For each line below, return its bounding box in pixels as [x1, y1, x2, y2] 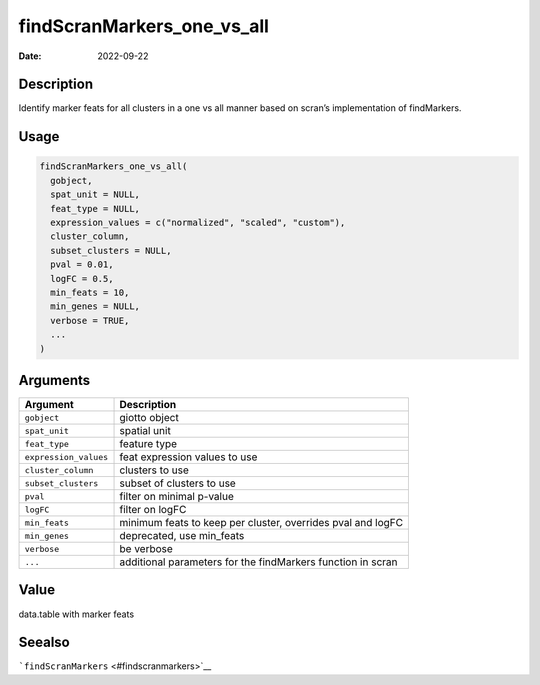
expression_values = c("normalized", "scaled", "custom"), [50, 217, 346, 229]
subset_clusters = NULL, [50, 245, 172, 256]
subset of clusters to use [119, 476, 237, 490]
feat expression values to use [119, 450, 258, 464]
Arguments [18, 371, 91, 389]
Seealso [18, 634, 70, 651]
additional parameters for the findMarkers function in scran [119, 555, 398, 569]
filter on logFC [119, 503, 187, 517]
